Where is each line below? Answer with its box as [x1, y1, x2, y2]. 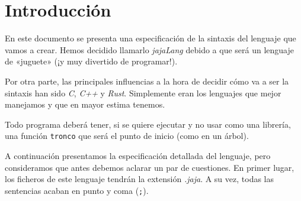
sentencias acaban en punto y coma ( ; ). [5, 184, 149, 196]
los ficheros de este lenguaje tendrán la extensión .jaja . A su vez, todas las [5, 173, 274, 185]
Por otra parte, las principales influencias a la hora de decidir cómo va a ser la [5, 74, 289, 87]
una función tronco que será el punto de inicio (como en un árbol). [5, 129, 249, 142]
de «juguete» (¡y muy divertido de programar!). [5, 55, 178, 67]
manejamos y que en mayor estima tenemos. [5, 98, 165, 111]
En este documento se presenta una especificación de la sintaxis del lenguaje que [5, 32, 296, 44]
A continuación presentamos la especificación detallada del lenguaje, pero [5, 149, 271, 161]
